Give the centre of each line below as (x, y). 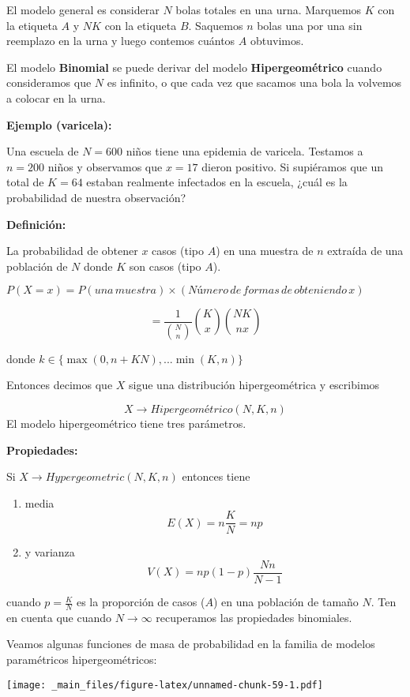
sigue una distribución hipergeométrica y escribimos (254, 385)
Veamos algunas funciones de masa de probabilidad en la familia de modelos (191, 644)
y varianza (50, 552)
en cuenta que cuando (59, 617)
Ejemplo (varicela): (59, 124)
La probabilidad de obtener (72, 251)
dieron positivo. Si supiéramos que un (293, 166)
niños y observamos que (105, 166)
